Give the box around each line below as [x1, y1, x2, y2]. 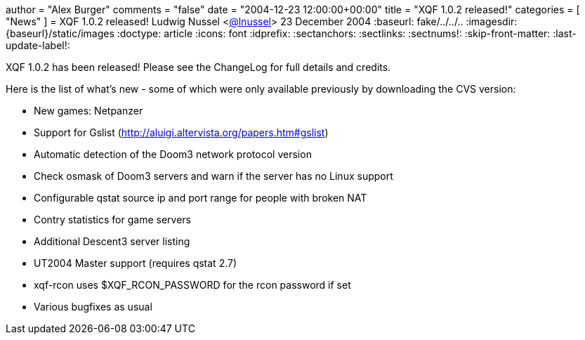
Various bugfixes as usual [34, 301, 152, 313]
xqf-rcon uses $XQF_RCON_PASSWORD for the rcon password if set [34, 279, 351, 291]
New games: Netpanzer [34, 105, 143, 117]
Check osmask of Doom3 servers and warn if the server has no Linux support [34, 170, 393, 182]
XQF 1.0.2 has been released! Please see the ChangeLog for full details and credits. [6, 61, 391, 73]
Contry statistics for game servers [34, 214, 191, 225]
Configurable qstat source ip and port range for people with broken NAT [34, 192, 367, 204]
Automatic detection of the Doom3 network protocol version [34, 148, 312, 160]
